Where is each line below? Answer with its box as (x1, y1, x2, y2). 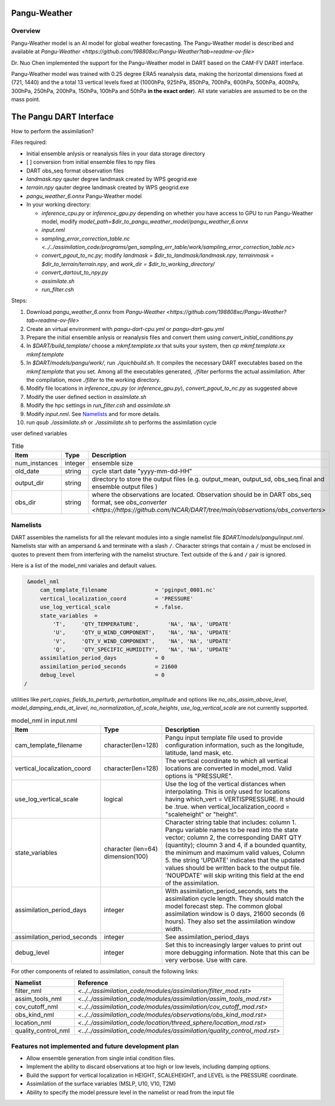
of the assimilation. (165, 878, 219, 887)
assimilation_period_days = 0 (39, 655, 165, 661)
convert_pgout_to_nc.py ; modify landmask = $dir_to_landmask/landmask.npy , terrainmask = (41, 252, 274, 259)
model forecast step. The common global (165, 902, 283, 910)
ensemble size (91, 459, 133, 468)
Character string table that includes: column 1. (165, 818, 297, 826)
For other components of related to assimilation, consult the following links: (11, 968, 199, 975)
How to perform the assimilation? (11, 128, 94, 135)
